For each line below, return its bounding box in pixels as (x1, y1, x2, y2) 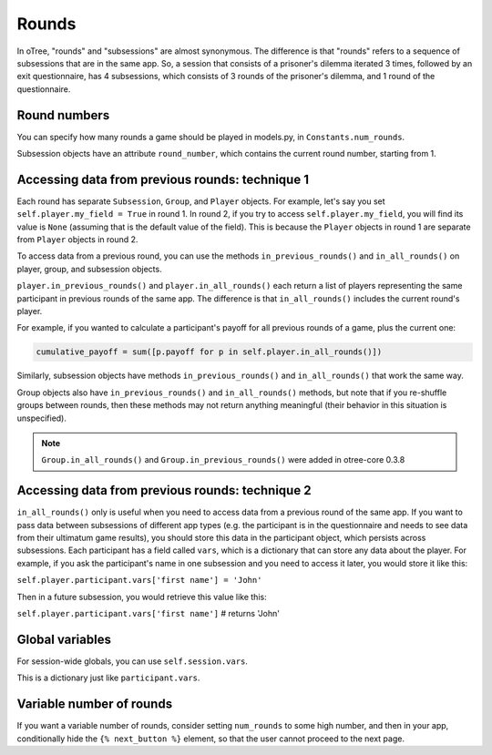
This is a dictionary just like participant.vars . (16, 672, 200, 683)
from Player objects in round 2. (16, 234, 138, 245)
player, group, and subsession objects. (16, 263, 163, 274)
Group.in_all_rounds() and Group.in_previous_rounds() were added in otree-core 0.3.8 (41, 454, 405, 465)
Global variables (16, 631, 111, 647)
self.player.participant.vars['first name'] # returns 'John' (16, 608, 280, 618)
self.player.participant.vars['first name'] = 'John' (16, 575, 262, 586)
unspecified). (16, 413, 67, 423)
